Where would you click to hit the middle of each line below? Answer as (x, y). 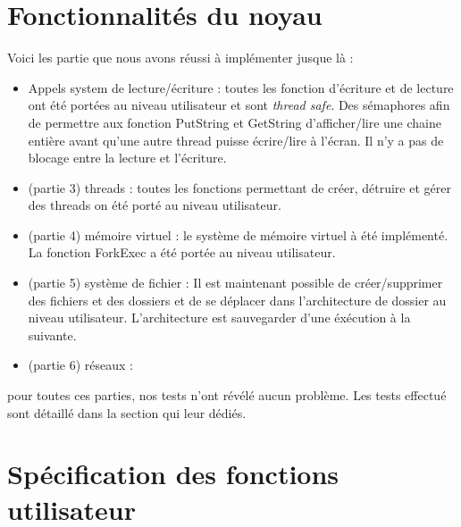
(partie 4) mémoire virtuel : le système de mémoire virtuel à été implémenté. (238, 234)
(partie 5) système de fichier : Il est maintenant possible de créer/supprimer (235, 283)
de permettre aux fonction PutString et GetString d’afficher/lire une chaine (235, 122)
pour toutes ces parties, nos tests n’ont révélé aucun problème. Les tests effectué (227, 395)
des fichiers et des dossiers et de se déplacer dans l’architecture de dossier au (237, 300)
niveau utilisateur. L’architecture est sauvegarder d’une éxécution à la (219, 318)
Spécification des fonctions (173, 474)
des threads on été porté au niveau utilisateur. (155, 205)
